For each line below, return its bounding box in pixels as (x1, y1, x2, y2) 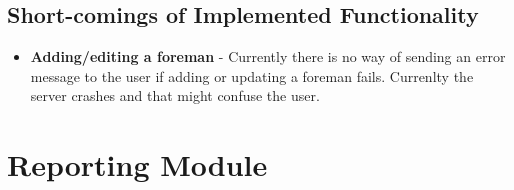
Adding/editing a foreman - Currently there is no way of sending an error (30, 46, 506, 67)
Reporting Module (7, 144, 268, 185)
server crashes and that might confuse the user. (30, 85, 320, 106)
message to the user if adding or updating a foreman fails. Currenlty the (30, 65, 474, 86)
